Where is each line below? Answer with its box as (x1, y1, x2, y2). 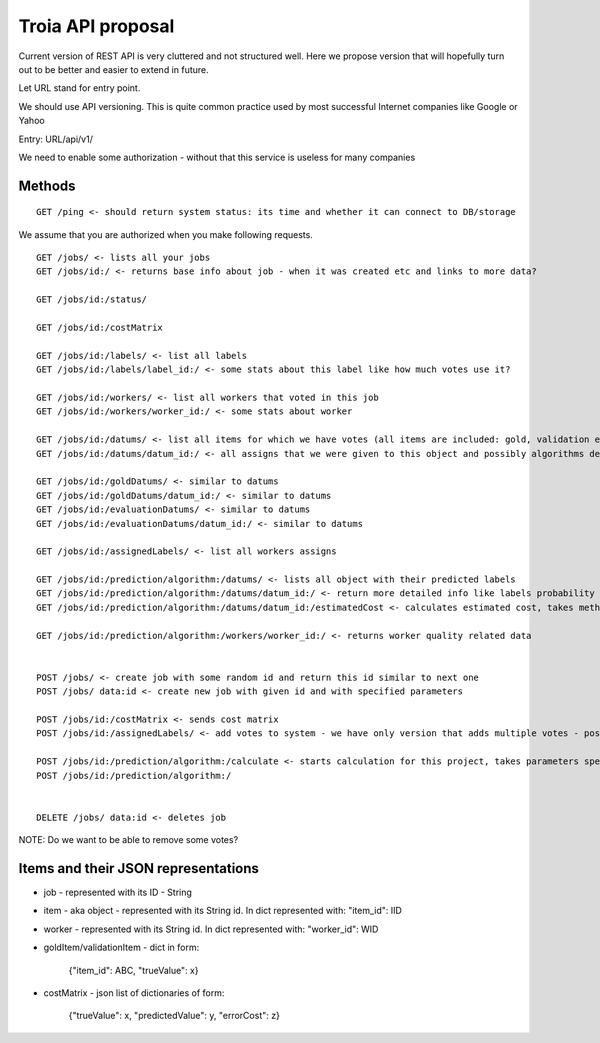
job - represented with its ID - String (43, 886, 192, 898)
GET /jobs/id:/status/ (36, 294, 148, 305)
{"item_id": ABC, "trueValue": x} (68, 964, 199, 976)
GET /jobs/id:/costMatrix (36, 322, 164, 334)
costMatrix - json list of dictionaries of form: (43, 986, 225, 999)
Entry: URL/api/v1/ (18, 133, 94, 145)
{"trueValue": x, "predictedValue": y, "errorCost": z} (68, 1010, 280, 1022)
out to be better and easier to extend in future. (18, 63, 209, 75)
